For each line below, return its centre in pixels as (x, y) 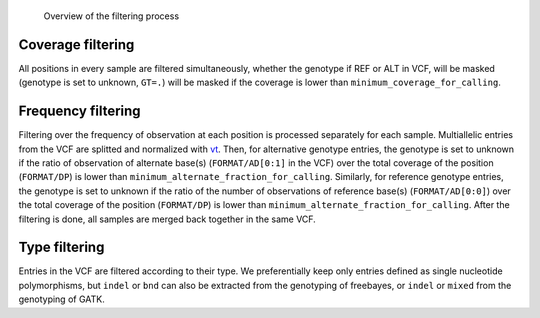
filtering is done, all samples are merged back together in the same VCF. (167, 219)
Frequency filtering (79, 111)
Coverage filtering (76, 44)
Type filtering (61, 247)
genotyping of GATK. (61, 299)
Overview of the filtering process (111, 16)
